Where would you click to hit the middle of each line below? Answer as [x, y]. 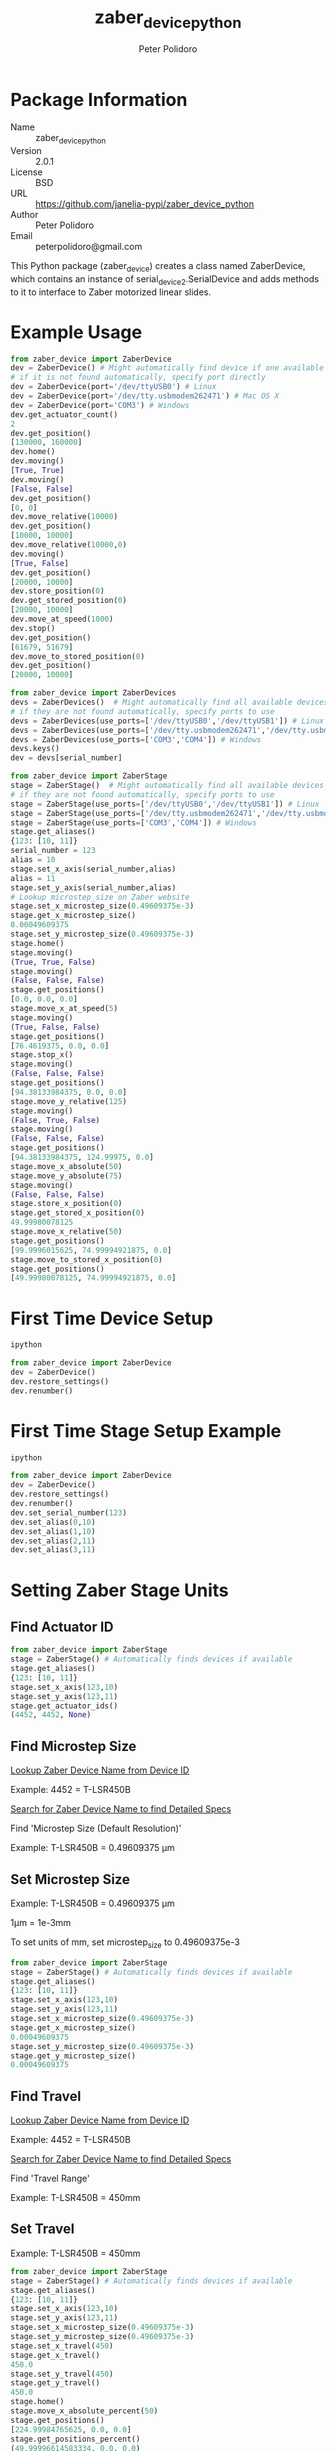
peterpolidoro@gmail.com [89, 247]
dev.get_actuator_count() [64, 414]
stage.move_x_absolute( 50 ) [66, 1166]
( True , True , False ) [53, 962]
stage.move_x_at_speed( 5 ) [64, 1009]
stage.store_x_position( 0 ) [66, 1204]
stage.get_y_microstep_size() [73, 2056]
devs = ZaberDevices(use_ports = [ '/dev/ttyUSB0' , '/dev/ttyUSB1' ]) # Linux [167, 721]
